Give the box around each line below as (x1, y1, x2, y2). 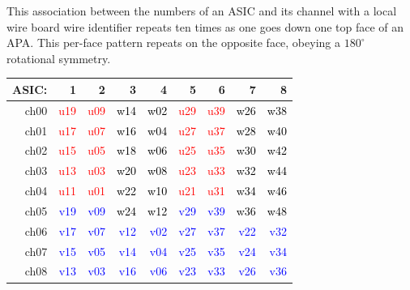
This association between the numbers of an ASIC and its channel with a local (6, 2, 397, 19)
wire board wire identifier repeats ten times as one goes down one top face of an (6, 18, 404, 35)
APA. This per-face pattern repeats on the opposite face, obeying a (6, 34, 340, 51)
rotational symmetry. (6, 49, 111, 66)
